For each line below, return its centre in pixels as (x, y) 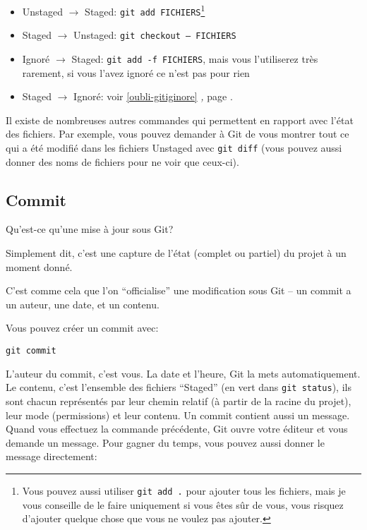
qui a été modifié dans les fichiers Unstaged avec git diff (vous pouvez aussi (174, 147)
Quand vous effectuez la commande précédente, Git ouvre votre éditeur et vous (177, 429)
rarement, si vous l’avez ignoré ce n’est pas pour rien (136, 72)
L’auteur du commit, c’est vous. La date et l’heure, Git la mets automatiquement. (183, 373)
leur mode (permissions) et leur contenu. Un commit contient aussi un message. (178, 415)
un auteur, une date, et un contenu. (83, 304)
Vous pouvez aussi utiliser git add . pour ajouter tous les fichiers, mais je (184, 490)
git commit (31, 351)
